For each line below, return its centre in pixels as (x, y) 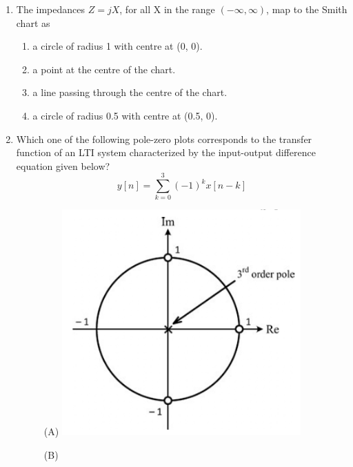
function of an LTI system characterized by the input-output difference (166, 152)
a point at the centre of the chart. (104, 69)
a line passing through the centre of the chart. (130, 92)
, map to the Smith (307, 9)
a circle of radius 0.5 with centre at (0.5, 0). (125, 115)
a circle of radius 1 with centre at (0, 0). (118, 46)
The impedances (51, 9)
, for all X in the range (167, 9)
